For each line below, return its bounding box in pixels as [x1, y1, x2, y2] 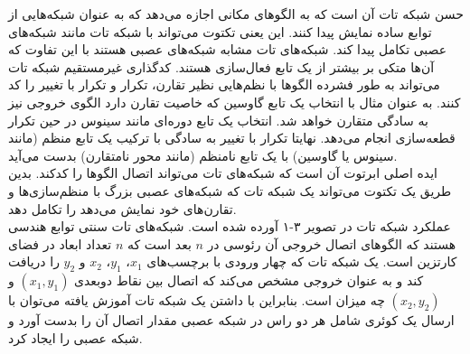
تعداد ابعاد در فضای [8, 234, 112, 253]
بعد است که [127, 234, 192, 253]
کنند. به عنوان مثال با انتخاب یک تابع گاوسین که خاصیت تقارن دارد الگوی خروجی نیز [8, 92, 461, 111]
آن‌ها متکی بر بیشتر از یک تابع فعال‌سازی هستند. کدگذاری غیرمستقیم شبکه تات [8, 57, 435, 76]
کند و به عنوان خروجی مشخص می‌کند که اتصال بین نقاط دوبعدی [74, 271, 424, 290]
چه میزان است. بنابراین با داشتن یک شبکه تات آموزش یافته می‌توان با [8, 291, 385, 310]
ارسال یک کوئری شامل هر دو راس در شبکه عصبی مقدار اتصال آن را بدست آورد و [8, 311, 455, 330]
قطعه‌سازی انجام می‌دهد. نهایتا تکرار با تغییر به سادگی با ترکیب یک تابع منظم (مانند [8, 128, 456, 147]
